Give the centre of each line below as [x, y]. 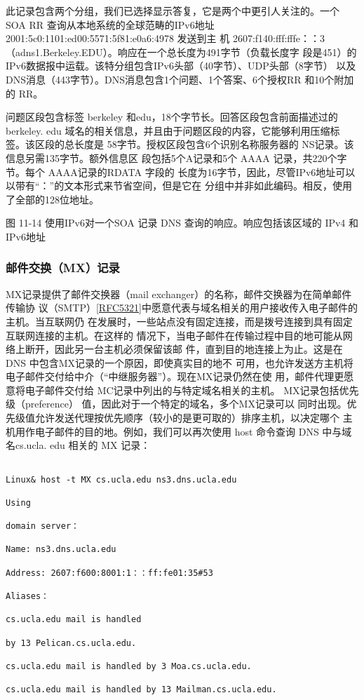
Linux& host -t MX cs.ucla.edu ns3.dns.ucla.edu [121, 479]
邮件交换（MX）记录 [63, 268]
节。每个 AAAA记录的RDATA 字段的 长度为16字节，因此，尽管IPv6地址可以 [181, 171]
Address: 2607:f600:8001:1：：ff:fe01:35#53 [109, 573]
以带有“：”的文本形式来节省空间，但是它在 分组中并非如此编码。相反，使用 [179, 186]
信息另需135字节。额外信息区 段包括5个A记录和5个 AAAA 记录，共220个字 [176, 157]
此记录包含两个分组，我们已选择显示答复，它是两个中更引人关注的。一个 [173, 11]
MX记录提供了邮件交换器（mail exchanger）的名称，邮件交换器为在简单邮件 [179, 294]
